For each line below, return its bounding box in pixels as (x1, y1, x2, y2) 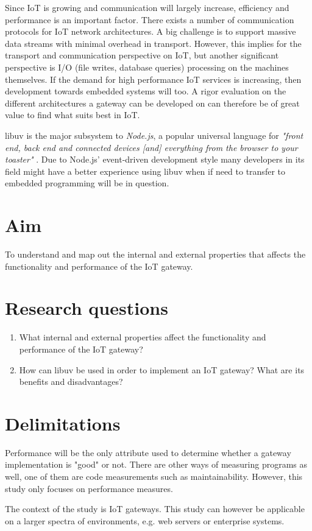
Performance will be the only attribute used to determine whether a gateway (5, 446, 291, 459)
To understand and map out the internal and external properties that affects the (5, 248, 306, 261)
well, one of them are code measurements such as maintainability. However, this (5, 470, 303, 483)
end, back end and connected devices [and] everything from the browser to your (5, 141, 298, 153)
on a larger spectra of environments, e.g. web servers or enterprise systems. (5, 514, 285, 527)
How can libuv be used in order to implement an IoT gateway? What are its (19, 363, 305, 376)
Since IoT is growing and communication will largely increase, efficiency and (5, 1, 289, 13)
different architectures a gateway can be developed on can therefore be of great (5, 96, 300, 109)
